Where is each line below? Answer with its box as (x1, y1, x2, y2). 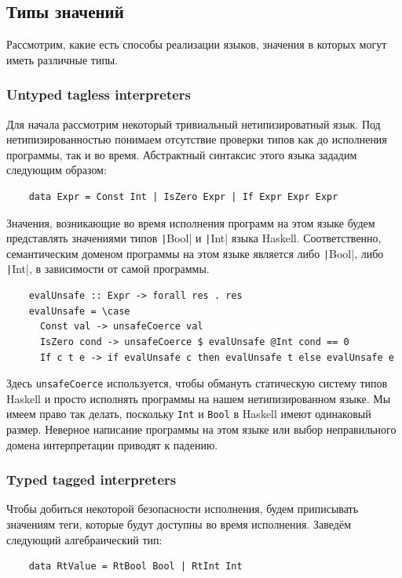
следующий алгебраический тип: (6, 531, 163, 547)
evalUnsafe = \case (28, 305, 130, 317)
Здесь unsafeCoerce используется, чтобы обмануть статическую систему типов (6, 375, 388, 391)
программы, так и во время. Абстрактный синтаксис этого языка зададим (6, 146, 357, 162)
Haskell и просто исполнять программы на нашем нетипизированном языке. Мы (6, 390, 391, 406)
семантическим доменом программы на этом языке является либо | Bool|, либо (6, 245, 384, 261)
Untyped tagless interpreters (6, 85, 192, 104)
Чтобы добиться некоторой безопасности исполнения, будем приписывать (6, 500, 359, 517)
